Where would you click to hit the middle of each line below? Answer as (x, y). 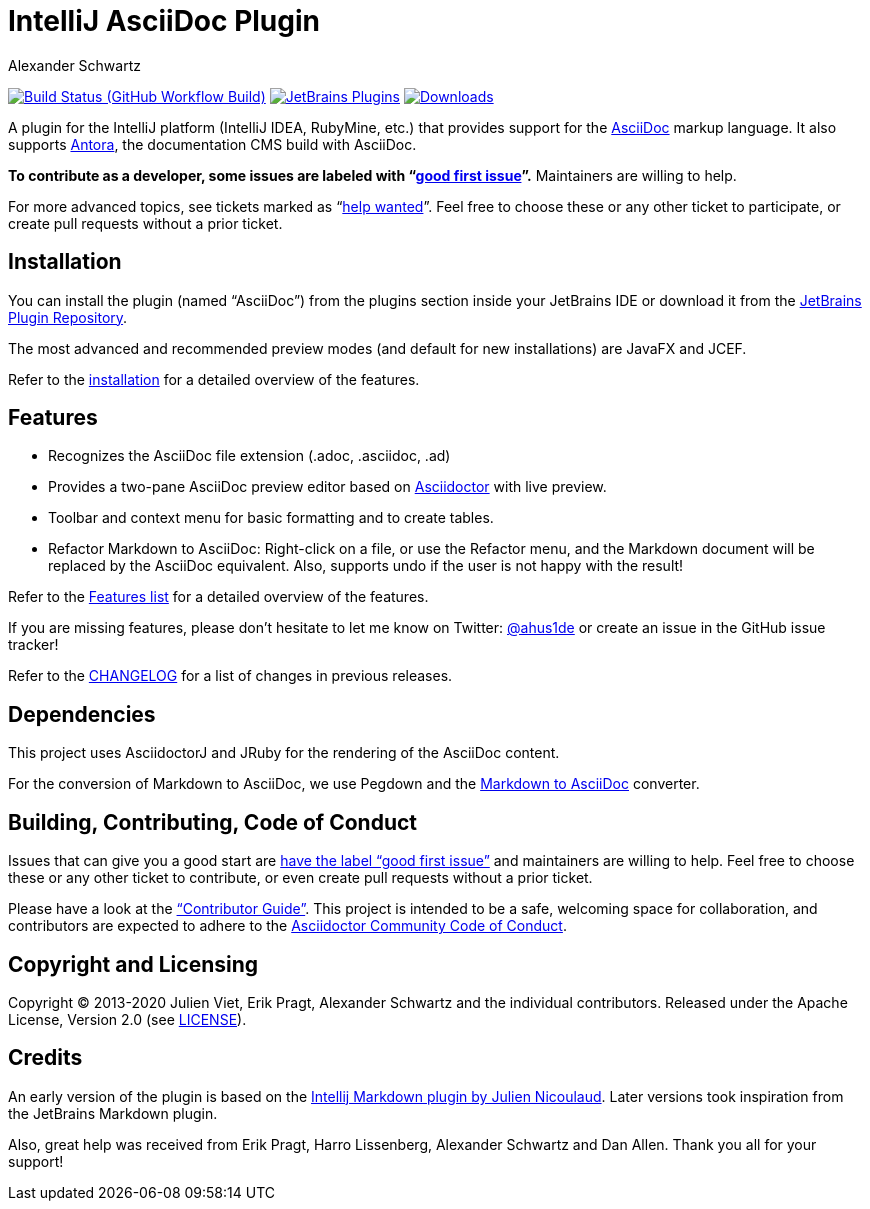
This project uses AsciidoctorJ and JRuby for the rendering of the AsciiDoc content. (284, 753)
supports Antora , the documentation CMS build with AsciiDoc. (212, 144)
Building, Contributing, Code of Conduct (213, 822)
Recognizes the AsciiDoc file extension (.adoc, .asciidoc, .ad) (249, 456)
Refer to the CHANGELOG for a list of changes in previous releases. (230, 676)
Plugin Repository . (68, 317)
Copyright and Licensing (133, 964)
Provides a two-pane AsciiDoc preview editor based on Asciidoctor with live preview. (327, 487)
